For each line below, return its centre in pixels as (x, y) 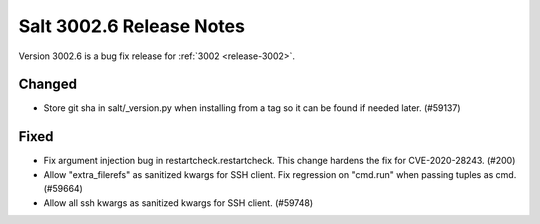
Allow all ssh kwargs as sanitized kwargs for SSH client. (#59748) (178, 202)
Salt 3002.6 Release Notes (131, 26)
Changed (47, 84)
